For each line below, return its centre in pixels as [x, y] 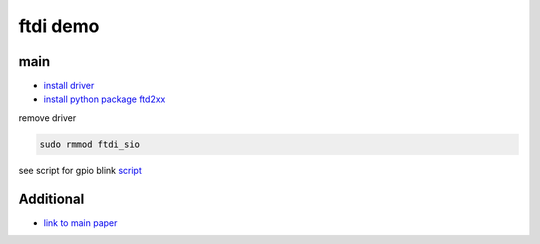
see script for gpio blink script [80, 170]
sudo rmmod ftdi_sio [89, 144]
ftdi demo [59, 26]
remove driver [47, 117]
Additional [51, 198]
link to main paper [80, 222]
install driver [69, 86]
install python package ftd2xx [104, 99]
